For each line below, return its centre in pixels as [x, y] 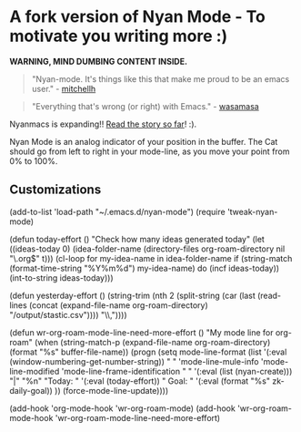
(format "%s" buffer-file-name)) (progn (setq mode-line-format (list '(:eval [148, 352]
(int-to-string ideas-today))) [61, 278]
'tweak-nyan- [252, 211]
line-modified [35, 371]
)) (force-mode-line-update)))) [111, 390]
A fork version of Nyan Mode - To [137, 17]
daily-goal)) [31, 390]
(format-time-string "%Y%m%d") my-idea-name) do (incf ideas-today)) [145, 268]
